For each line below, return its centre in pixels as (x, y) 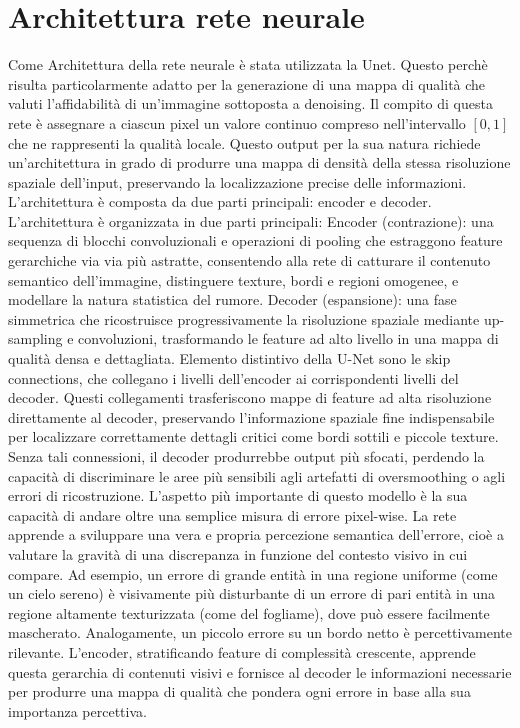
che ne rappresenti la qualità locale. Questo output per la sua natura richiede (244, 142)
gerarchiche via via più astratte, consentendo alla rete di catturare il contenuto (249, 260)
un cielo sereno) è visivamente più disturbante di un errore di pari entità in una (251, 593)
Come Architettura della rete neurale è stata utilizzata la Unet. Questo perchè (248, 64)
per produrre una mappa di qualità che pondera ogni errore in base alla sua (239, 691)
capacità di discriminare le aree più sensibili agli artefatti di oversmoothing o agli (257, 475)
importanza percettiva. (77, 710)
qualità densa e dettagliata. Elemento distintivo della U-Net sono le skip (229, 358)
